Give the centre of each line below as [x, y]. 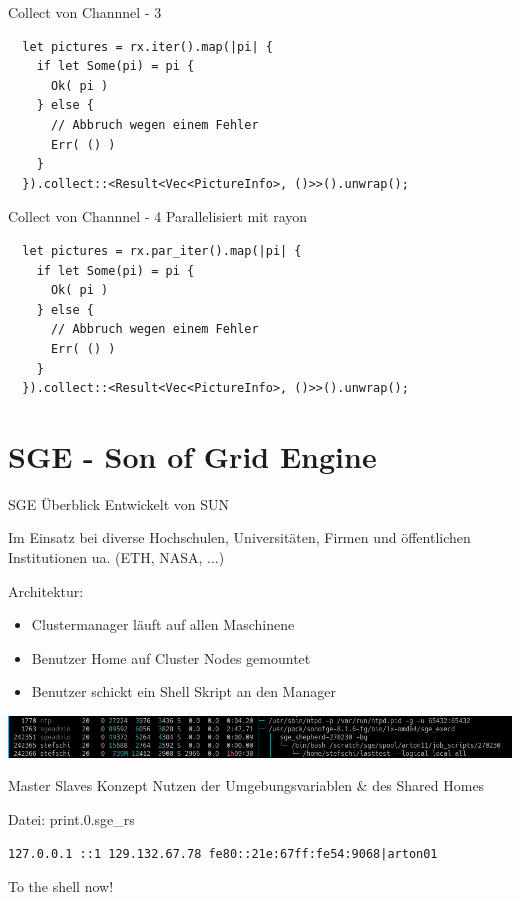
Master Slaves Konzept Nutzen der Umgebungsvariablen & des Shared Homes [246, 785]
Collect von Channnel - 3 [85, 12]
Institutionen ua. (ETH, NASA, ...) [116, 557]
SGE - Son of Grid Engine [192, 455]
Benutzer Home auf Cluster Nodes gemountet [171, 657]
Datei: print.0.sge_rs [71, 819]
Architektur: [46, 590]
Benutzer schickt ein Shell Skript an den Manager [183, 691]
